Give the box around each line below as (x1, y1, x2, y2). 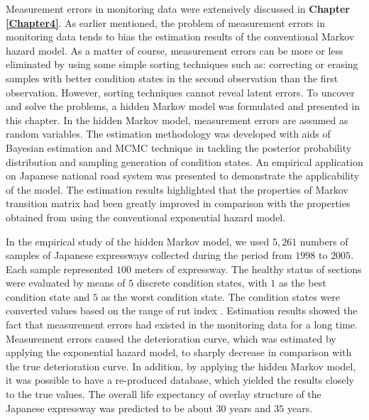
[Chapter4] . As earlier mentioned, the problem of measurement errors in (6, 15, 325, 30)
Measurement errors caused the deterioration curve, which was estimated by (6, 331, 336, 346)
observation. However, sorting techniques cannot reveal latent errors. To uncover (6, 84, 355, 99)
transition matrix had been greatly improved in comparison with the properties (6, 196, 351, 211)
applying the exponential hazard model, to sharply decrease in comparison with (6, 345, 352, 360)
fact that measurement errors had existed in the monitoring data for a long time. (6, 317, 358, 332)
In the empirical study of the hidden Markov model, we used (6, 233, 270, 248)
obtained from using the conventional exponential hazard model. (6, 209, 286, 224)
